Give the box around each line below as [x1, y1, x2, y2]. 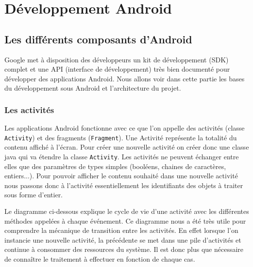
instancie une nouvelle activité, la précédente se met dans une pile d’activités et [4, 234, 241, 245]
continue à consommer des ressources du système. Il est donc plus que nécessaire [4, 244, 244, 254]
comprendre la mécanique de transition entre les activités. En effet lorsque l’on [4, 225, 238, 235]
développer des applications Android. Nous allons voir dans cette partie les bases [4, 73, 245, 83]
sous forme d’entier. [4, 190, 63, 200]
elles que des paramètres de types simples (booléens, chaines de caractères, [4, 161, 226, 171]
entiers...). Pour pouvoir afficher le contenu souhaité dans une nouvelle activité [4, 171, 238, 181]
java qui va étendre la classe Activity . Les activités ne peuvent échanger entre [4, 152, 239, 162]
